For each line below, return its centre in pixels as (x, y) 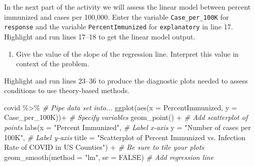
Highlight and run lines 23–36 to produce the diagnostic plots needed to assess (126, 80)
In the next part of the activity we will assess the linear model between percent (127, 7)
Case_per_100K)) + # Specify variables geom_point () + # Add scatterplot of (126, 117)
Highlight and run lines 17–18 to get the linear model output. (100, 36)
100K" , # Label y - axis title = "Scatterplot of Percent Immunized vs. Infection (125, 137)
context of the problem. (53, 64)
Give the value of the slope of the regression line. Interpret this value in (127, 53)
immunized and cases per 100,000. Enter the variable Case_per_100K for (117, 16)
